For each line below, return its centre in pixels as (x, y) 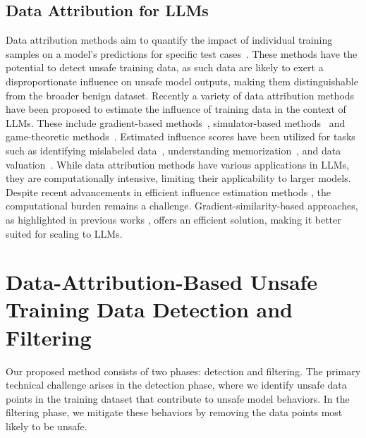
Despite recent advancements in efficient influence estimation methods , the (168, 191)
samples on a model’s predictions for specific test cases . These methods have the (182, 53)
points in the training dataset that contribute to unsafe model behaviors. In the (178, 398)
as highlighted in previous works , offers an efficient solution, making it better (173, 219)
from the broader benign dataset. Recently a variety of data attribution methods (180, 95)
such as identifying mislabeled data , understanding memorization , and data (173, 150)
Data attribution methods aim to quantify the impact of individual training (169, 40)
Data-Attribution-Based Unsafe (162, 282)
